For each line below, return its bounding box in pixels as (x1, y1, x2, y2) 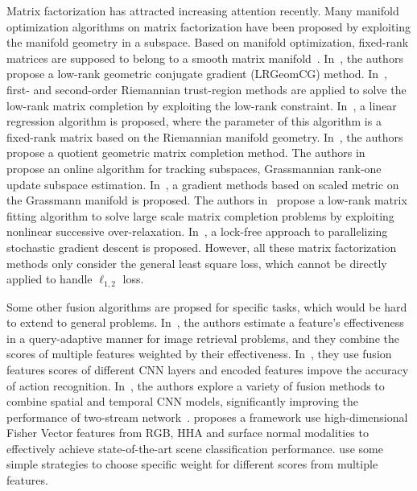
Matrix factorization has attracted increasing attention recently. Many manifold (6, 2, 399, 19)
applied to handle (6, 270, 93, 287)
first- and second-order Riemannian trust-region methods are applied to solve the (6, 80, 407, 97)
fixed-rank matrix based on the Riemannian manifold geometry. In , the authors (6, 128, 403, 145)
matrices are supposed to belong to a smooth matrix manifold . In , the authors (6, 49, 403, 66)
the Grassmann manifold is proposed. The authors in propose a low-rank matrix (6, 192, 407, 208)
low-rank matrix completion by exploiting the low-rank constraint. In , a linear (6, 97, 397, 113)
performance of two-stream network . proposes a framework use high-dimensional (6, 408, 408, 425)
